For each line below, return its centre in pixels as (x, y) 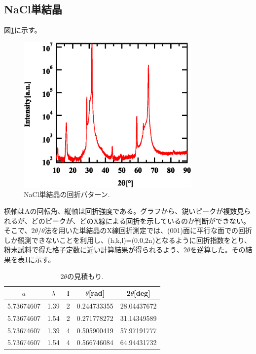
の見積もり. (86, 276)
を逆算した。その (218, 250)
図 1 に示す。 (23, 30)
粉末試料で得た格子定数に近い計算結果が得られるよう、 (94, 250)
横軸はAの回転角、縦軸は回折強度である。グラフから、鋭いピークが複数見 (124, 211)
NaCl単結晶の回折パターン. (67, 194)
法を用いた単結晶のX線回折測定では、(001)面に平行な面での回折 (148, 230)
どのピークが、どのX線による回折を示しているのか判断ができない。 (141, 220)
